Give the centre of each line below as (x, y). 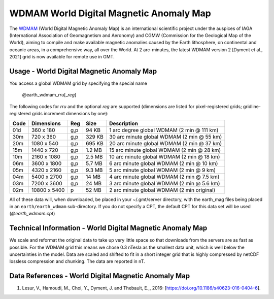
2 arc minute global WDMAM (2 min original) (162, 190)
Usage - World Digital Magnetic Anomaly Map (83, 71)
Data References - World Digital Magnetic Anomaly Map (100, 276)
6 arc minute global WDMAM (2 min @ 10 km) (164, 163)
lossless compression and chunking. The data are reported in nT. (77, 261)
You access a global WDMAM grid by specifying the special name (78, 83)
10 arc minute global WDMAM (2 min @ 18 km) (165, 156)
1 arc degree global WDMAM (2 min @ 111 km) (164, 130)
